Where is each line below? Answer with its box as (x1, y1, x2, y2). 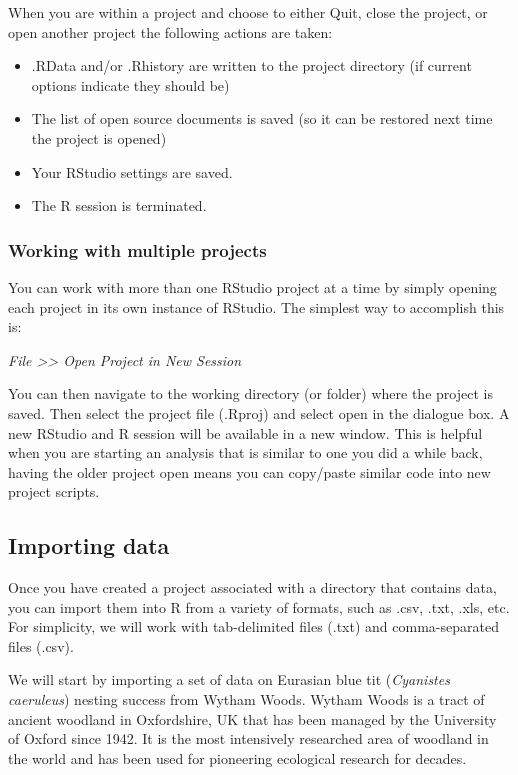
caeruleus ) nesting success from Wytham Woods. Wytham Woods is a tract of (8, 689, 485, 710)
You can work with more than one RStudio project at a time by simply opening (8, 276, 497, 297)
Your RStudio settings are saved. (31, 161, 233, 182)
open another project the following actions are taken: (8, 21, 333, 42)
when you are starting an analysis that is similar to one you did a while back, (8, 442, 483, 463)
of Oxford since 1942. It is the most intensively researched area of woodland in (8, 728, 489, 749)
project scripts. (8, 481, 100, 502)
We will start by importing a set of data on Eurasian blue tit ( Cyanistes (8, 669, 450, 690)
